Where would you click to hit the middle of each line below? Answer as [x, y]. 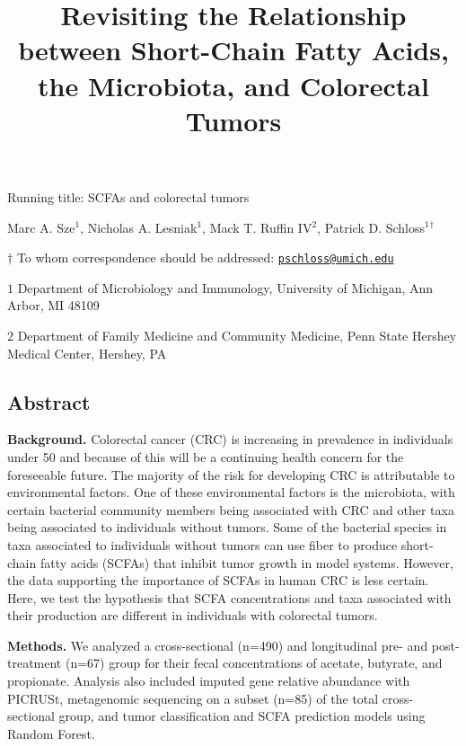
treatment [35, 663]
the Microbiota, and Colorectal [233, 85]
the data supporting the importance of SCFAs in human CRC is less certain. [218, 580]
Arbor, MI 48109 [53, 305]
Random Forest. [51, 733]
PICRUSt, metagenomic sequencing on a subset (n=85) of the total [193, 698]
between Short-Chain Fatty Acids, [233, 50]
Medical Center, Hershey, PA [87, 353]
